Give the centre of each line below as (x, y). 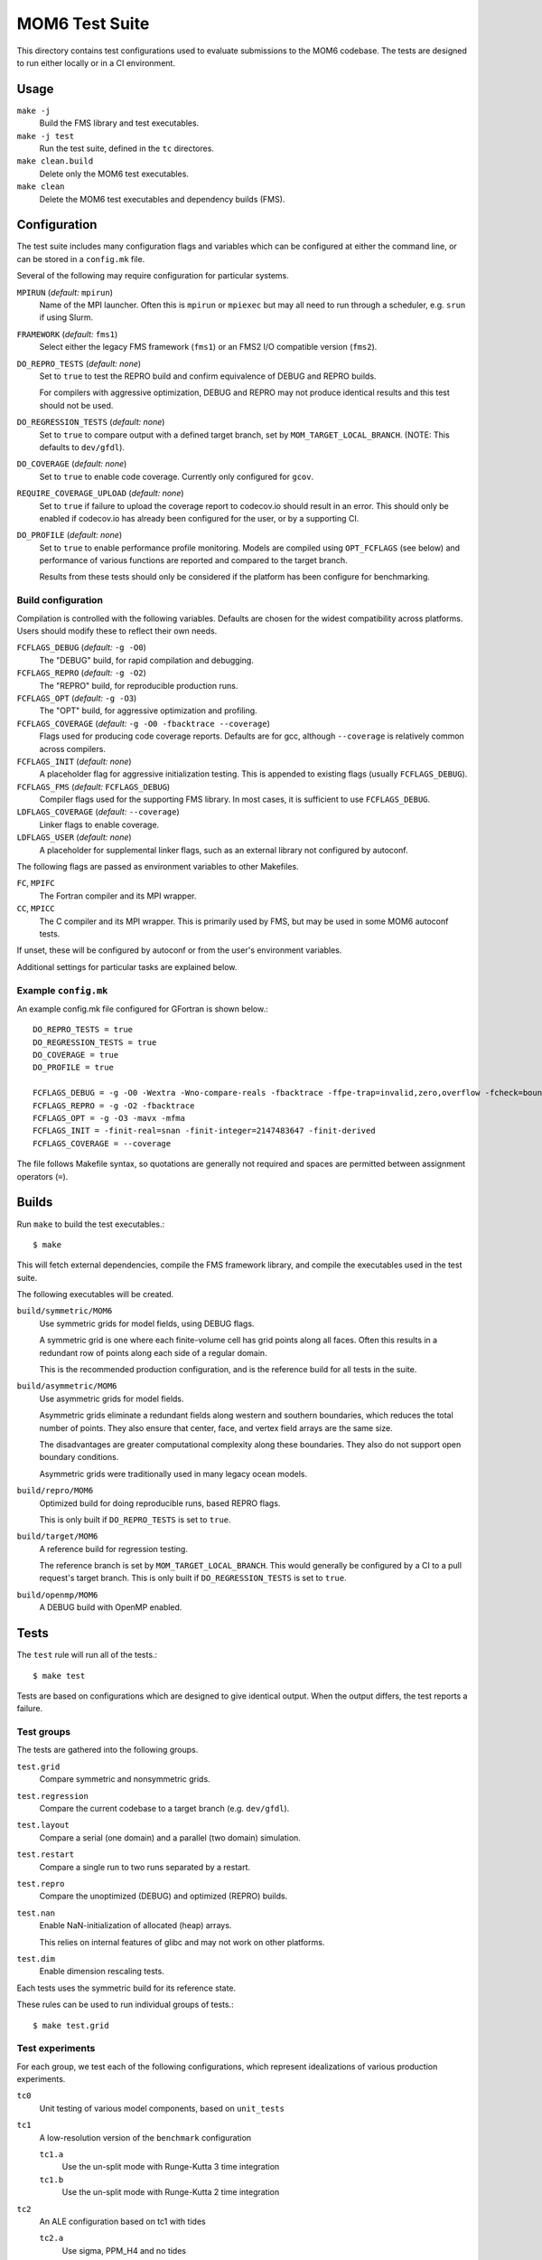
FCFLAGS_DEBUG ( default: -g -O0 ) (81, 647)
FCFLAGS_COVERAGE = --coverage (102, 1143)
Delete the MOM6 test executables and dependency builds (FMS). (162, 199)
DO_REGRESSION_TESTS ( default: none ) (91, 422)
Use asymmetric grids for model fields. (112, 1398)
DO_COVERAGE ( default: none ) (72, 464)
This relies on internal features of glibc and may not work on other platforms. (182, 1942)
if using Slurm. (66, 317)
